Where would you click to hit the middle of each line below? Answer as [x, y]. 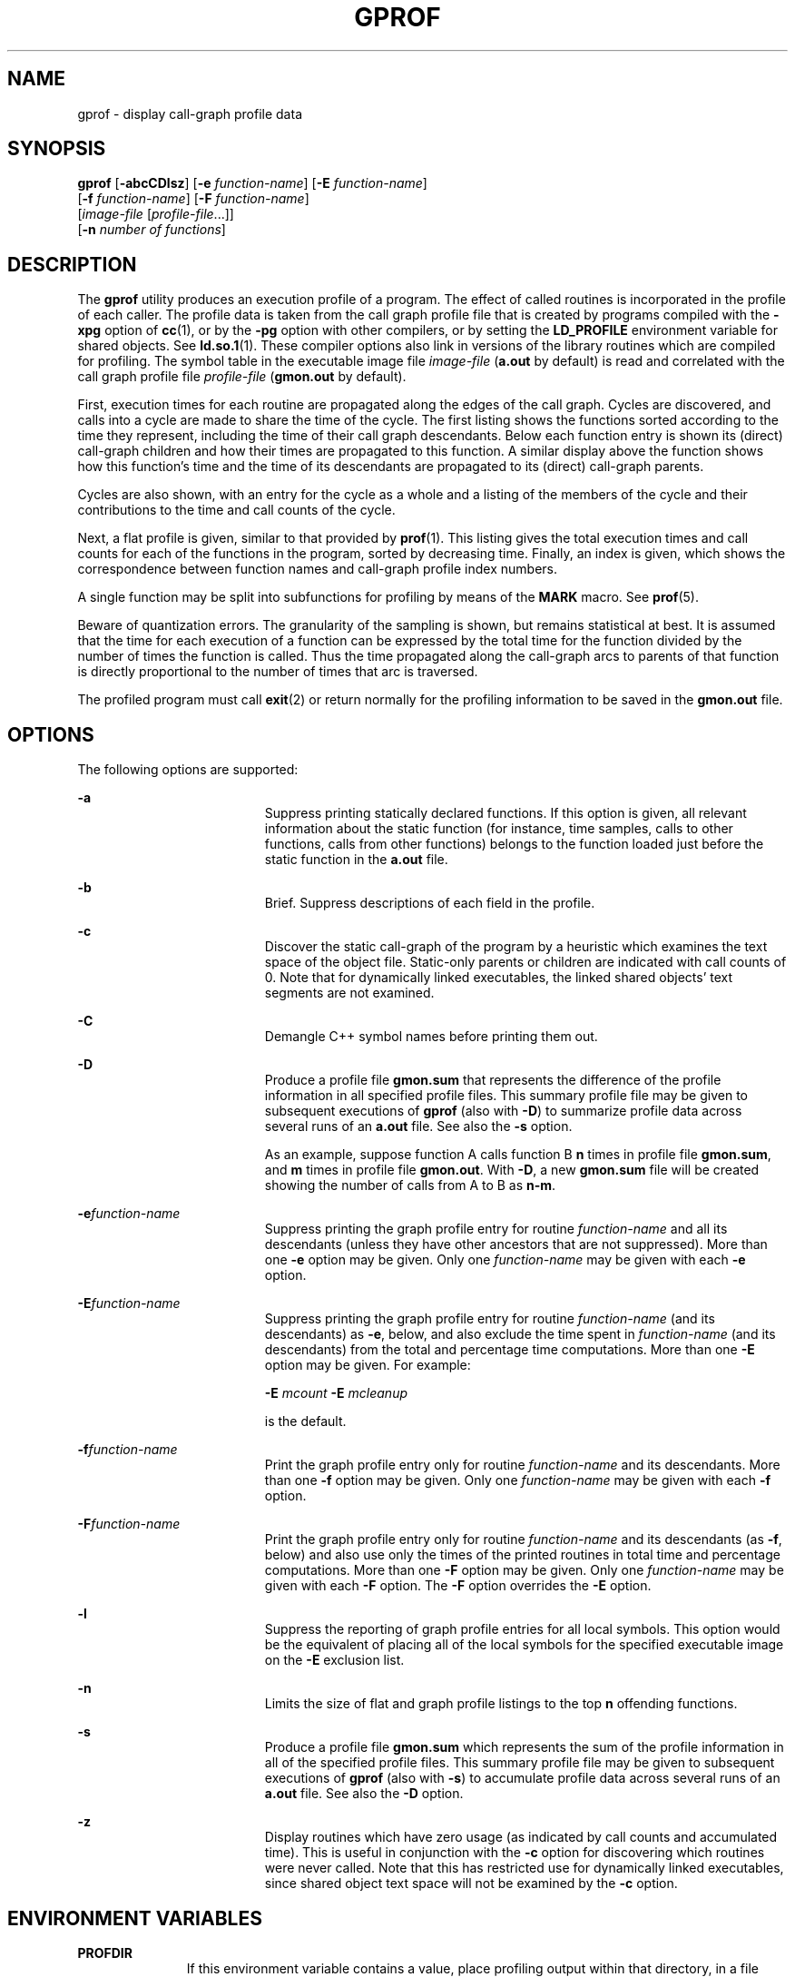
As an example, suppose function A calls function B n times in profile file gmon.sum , [518, 1155]
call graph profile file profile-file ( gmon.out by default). [242, 377]
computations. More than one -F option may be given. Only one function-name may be [524, 1570]
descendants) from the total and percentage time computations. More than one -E [510, 1350]
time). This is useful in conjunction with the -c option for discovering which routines [515, 1853]
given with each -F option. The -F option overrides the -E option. [458, 1586]
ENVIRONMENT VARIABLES [135, 1918]
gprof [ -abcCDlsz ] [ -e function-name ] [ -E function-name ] [252, 183]
